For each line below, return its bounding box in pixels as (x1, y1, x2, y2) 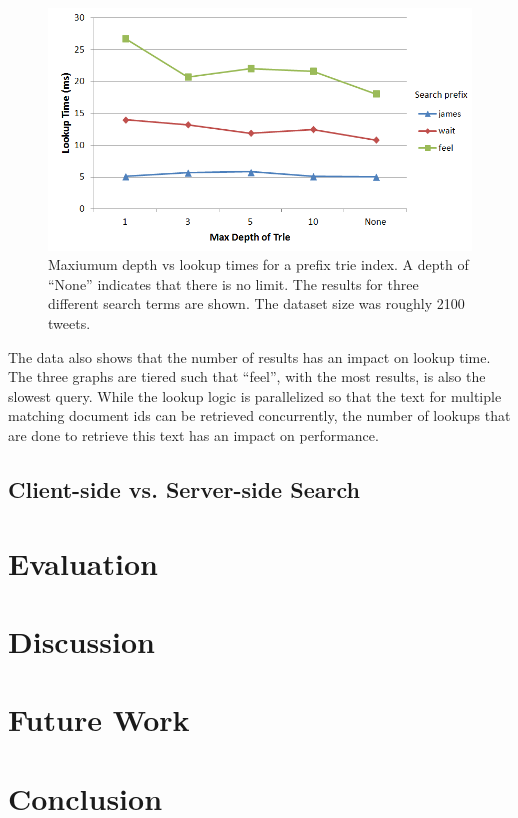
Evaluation (8, 542, 158, 583)
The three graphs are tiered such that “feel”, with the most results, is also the (8, 366, 486, 387)
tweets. (48, 313, 91, 334)
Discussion (8, 620, 155, 661)
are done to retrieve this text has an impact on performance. (8, 425, 379, 445)
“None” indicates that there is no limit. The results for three (48, 273, 419, 294)
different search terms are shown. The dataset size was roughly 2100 (48, 293, 465, 314)
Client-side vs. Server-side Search (8, 473, 360, 504)
